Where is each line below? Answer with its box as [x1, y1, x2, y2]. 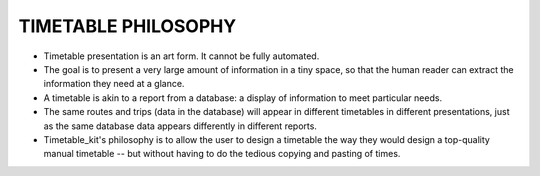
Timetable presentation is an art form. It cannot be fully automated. [43, 50, 320, 62]
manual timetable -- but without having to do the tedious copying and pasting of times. [43, 148, 401, 160]
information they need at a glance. [43, 78, 185, 90]
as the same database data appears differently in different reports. [43, 120, 317, 132]
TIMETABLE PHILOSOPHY [18, 15, 237, 37]
